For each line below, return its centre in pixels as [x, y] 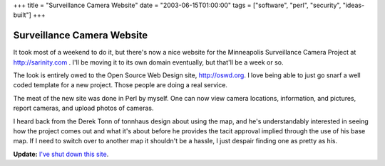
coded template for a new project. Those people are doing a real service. [120, 85]
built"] [22, 15]
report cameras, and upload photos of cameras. [83, 108]
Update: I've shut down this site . [61, 154]
